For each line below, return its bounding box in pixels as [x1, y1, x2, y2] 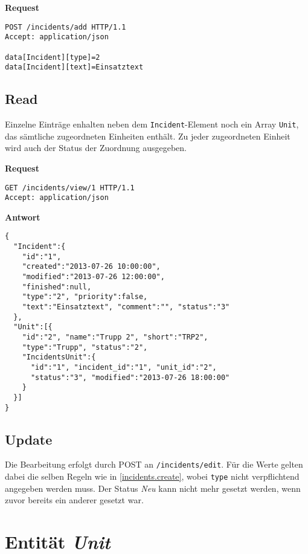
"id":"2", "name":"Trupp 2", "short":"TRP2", [22, 332, 208, 341]
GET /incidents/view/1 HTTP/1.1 [5, 183, 135, 192]
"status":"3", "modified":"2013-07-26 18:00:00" [30, 373, 230, 382]
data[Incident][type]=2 [5, 53, 100, 62]
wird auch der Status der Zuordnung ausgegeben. [5, 141, 187, 154]
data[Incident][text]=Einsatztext [5, 63, 144, 72]
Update [5, 430, 53, 448]
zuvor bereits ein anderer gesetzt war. [5, 494, 144, 506]
